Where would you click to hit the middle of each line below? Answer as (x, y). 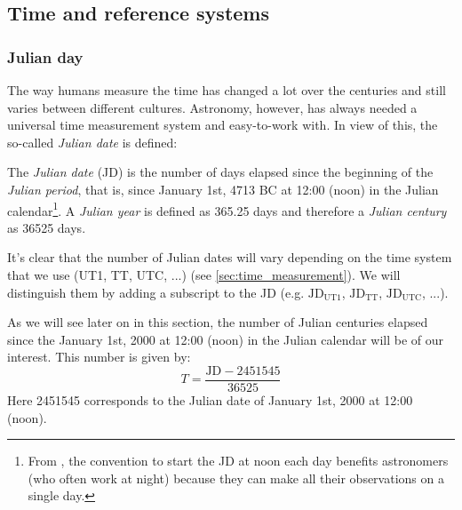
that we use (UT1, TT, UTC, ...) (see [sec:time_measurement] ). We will (204, 275)
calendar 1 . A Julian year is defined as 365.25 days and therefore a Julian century (227, 209)
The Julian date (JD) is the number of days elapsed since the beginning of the (220, 172)
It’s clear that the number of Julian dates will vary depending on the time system (230, 257)
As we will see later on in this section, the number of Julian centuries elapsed (218, 322)
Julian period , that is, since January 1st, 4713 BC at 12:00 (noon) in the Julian (223, 189)
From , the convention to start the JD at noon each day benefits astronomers (238, 461)
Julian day (45, 56)
